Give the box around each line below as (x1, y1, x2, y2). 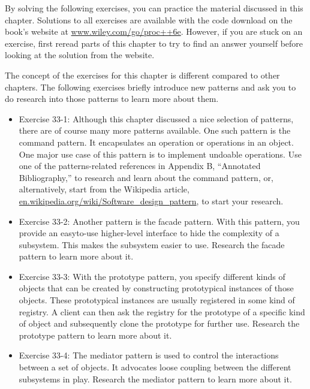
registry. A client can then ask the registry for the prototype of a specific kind (19, 305, 305, 318)
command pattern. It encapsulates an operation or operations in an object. (19, 135, 294, 148)
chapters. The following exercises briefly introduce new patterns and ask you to (5, 80, 296, 93)
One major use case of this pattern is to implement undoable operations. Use (19, 147, 302, 160)
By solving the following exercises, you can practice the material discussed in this (5, 2, 303, 14)
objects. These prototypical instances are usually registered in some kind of (19, 294, 295, 306)
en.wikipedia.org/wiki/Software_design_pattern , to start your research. (19, 194, 284, 207)
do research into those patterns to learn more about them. (5, 92, 219, 105)
